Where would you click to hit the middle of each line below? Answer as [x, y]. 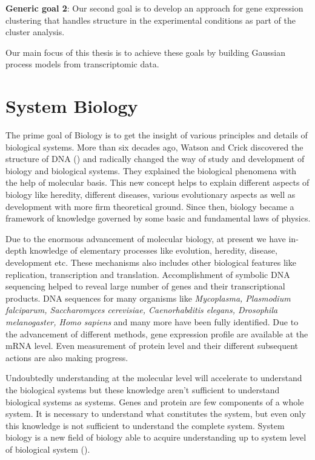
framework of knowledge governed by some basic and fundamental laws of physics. [158, 218]
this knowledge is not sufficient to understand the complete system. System [145, 425]
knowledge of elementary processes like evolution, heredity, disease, [153, 250]
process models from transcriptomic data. [82, 64]
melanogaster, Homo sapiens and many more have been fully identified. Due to [152, 322]
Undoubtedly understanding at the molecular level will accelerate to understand [154, 378]
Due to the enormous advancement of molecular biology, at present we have [146, 238]
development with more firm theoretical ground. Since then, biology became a [150, 206]
